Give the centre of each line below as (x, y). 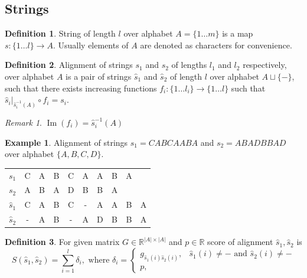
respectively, (265, 65)
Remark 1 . (23, 122)
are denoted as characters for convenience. (216, 45)
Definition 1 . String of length (60, 33)
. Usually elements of (91, 45)
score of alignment (240, 242)
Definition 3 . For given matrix (62, 242)
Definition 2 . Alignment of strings (69, 65)
